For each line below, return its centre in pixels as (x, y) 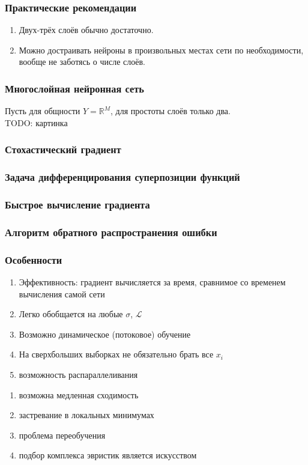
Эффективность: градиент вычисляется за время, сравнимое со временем (152, 282)
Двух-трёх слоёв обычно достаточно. (86, 30)
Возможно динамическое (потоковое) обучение (105, 334)
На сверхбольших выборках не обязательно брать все (116, 354)
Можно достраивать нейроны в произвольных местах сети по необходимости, (161, 50)
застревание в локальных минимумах (86, 415)
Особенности (34, 259)
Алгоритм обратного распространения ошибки (111, 232)
